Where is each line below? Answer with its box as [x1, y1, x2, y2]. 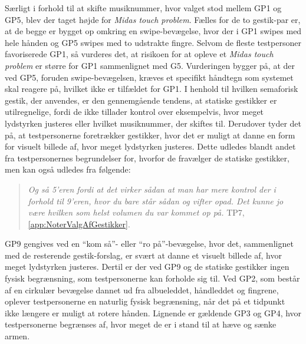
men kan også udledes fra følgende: [5, 163, 131, 176]
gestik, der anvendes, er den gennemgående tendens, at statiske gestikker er [5, 94, 277, 106]
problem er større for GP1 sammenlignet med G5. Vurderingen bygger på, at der [5, 59, 295, 71]
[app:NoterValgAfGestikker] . [28, 217, 130, 230]
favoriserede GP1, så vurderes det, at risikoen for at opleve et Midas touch [5, 48, 274, 60]
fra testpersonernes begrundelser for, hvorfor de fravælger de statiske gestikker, [5, 151, 289, 164]
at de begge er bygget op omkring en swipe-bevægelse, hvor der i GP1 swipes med [5, 25, 302, 37]
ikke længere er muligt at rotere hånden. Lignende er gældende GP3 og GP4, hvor [5, 306, 302, 319]
